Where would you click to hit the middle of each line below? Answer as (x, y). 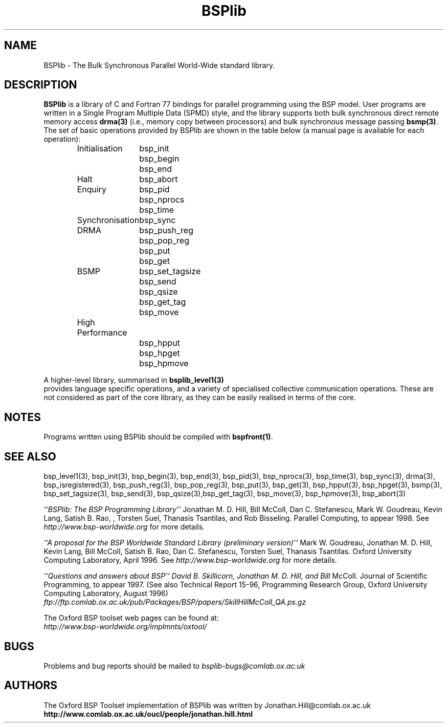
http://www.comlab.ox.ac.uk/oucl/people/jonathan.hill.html (148, 714)
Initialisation (100, 149)
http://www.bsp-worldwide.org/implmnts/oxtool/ (125, 627)
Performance (102, 333)
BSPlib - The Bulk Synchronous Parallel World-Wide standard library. (159, 65)
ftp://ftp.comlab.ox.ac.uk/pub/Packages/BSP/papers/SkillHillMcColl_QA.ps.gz (175, 602)
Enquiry (92, 190)
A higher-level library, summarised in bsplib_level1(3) (134, 380)
